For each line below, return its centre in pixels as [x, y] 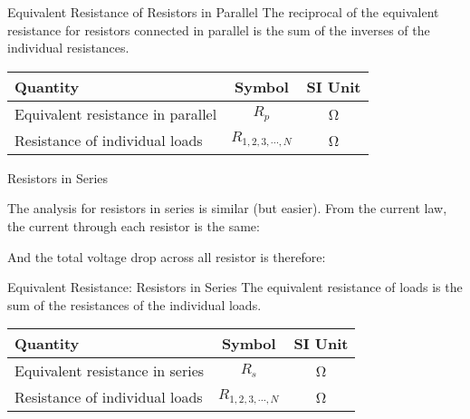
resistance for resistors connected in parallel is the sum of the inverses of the [219, 29]
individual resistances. [68, 48]
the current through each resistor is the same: [134, 225]
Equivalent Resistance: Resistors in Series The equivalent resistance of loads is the [235, 287]
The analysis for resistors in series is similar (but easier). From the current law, [227, 208]
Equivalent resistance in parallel [116, 113]
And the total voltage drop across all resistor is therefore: [167, 256]
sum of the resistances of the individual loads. [134, 304]
